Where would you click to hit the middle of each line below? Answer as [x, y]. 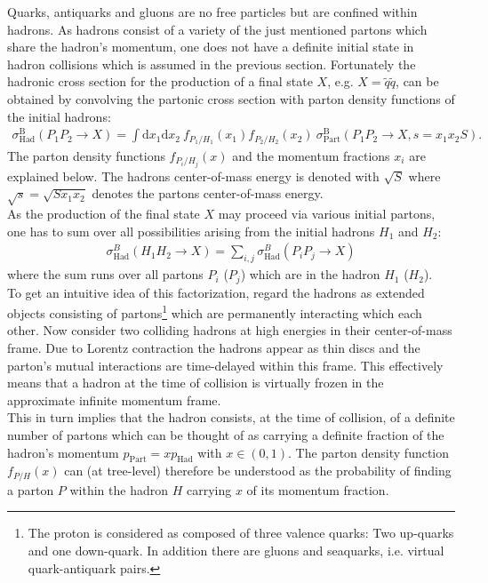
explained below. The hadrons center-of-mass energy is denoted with [193, 176]
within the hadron [119, 489]
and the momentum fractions [311, 155]
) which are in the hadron [310, 274]
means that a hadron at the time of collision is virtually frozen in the [196, 383]
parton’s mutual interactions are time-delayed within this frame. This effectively [225, 365]
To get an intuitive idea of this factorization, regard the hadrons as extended [216, 292]
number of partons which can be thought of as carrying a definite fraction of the [226, 435]
